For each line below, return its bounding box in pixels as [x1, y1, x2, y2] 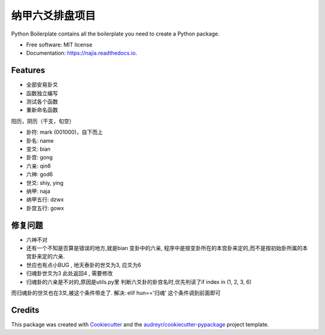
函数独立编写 [26, 89, 58, 96]
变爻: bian [26, 145, 51, 152]
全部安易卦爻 [26, 81, 58, 89]
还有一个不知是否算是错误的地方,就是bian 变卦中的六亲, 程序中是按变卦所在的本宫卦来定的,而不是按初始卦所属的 [26, 245, 303, 251]
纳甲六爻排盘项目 [11, 9, 96, 22]
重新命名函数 [26, 106, 58, 114]
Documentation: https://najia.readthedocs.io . [26, 49, 138, 57]
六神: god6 [26, 171, 54, 178]
